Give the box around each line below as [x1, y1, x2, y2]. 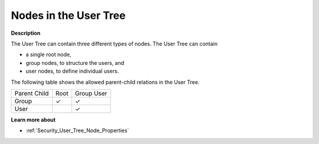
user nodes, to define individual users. [25, 68, 119, 75]
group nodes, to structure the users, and [25, 59, 124, 66]
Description [11, 30, 41, 37]
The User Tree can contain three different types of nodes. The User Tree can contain [11, 40, 218, 47]
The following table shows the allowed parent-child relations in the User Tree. [11, 78, 200, 86]
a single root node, [25, 51, 71, 58]
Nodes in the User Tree [11, 9, 126, 22]
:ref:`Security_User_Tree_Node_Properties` [25, 127, 129, 134]
